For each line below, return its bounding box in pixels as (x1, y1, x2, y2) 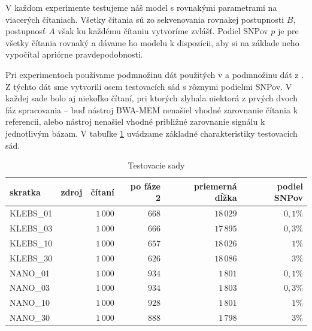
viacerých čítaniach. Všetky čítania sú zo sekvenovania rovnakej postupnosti (5, 13, 284, 25)
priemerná (193, 179, 237, 192)
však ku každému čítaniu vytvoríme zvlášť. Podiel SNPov (57, 25, 268, 37)
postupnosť (5, 25, 46, 37)
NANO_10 (10, 296, 50, 309)
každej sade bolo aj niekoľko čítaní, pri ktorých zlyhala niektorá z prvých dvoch (5, 92, 298, 104)
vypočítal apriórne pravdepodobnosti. (5, 48, 143, 61)
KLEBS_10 (10, 236, 53, 249)
